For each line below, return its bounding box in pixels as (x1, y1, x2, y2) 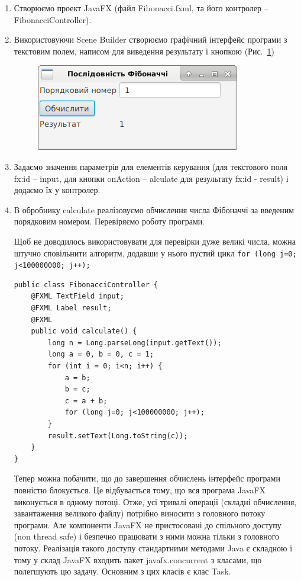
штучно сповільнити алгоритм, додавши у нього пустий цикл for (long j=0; (14, 246, 297, 259)
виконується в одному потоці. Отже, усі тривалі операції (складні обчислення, (14, 495, 297, 508)
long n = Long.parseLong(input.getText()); (48, 338, 222, 347)
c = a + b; (64, 396, 108, 405)
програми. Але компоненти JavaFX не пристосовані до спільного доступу (14, 518, 281, 531)
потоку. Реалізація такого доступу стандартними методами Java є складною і (14, 541, 293, 554)
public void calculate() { (31, 327, 137, 336)
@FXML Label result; (31, 304, 112, 313)
